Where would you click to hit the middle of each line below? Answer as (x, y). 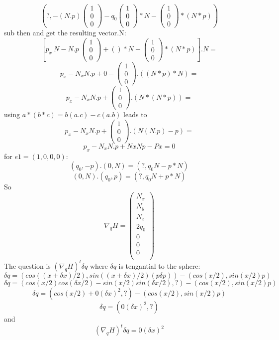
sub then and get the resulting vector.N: (65, 33)
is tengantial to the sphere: (159, 265)
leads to (135, 114)
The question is (27, 265)
